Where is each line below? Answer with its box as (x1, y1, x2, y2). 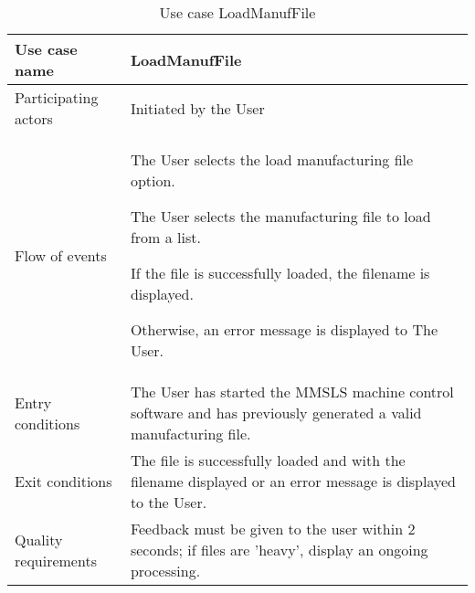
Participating (15, 87, 99, 108)
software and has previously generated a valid (130, 402, 422, 423)
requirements (15, 549, 97, 571)
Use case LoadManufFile (159, 2, 316, 23)
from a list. (130, 227, 201, 248)
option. (130, 170, 175, 191)
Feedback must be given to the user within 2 (130, 518, 416, 539)
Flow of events (15, 244, 107, 266)
